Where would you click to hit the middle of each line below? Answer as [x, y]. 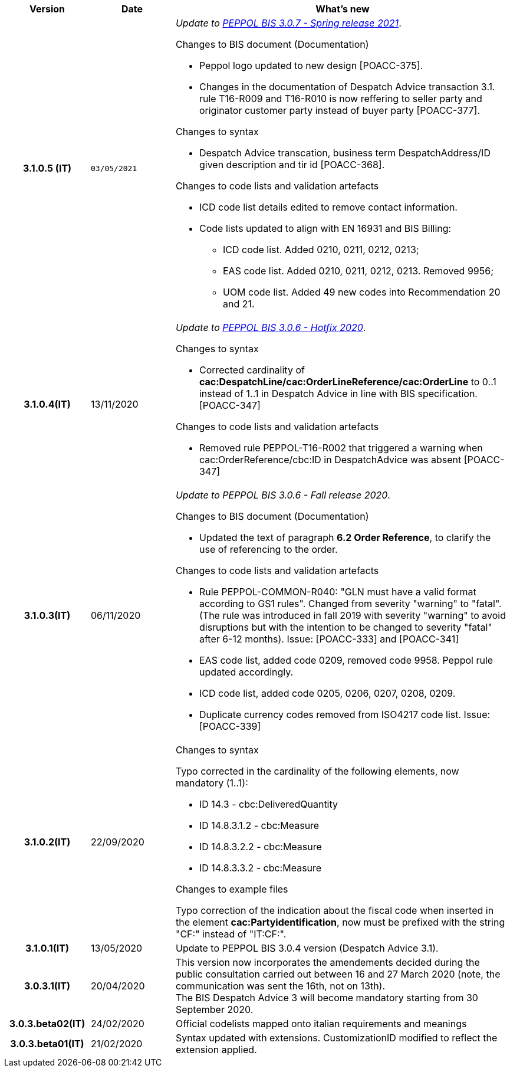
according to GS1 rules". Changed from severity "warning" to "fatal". [350, 604]
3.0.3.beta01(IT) [47, 1044]
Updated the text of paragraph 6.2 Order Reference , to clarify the [345, 537]
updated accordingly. [246, 672]
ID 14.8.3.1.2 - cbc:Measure [259, 825]
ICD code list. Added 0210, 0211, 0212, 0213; [321, 250]
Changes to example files [232, 889]
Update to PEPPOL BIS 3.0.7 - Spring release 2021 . [288, 23]
